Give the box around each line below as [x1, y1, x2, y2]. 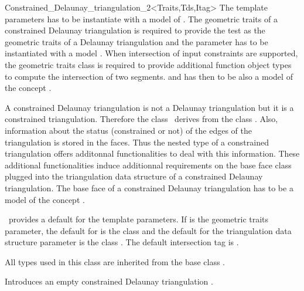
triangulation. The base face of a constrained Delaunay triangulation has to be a [5, 181, 293, 194]
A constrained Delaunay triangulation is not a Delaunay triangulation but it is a [5, 101, 294, 113]
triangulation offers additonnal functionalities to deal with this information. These [5, 147, 300, 160]
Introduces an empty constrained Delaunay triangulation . [5, 275, 213, 287]
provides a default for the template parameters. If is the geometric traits [8, 213, 269, 225]
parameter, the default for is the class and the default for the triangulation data [5, 224, 292, 236]
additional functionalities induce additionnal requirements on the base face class [5, 158, 292, 171]
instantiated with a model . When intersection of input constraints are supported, [5, 47, 298, 59]
